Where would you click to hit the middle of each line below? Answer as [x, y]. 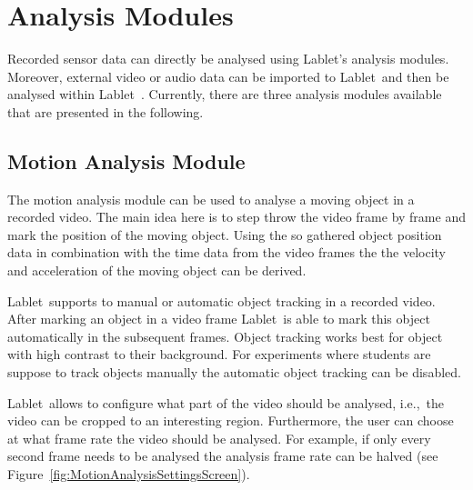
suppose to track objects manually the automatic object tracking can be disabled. [234, 372]
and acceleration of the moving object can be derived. [157, 270]
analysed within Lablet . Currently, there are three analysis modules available [225, 94]
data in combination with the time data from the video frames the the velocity [226, 252]
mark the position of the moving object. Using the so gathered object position [225, 234]
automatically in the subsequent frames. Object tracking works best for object [225, 336]
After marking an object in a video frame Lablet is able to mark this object [219, 319]
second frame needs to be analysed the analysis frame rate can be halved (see [223, 456]
